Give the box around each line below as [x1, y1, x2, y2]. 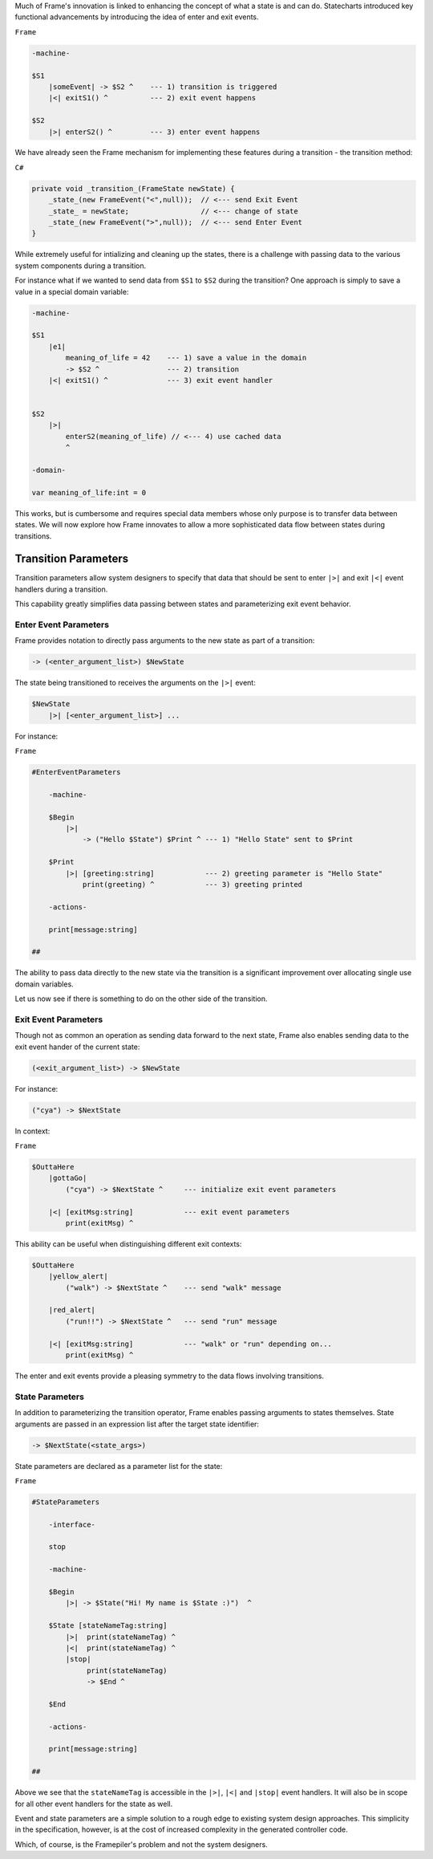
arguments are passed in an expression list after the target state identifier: [14, 1419, 260, 1429]
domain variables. [14, 979, 74, 989]
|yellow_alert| [48, 1272, 108, 1281]
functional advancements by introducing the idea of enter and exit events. [14, 12, 260, 22]
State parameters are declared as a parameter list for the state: [14, 1461, 223, 1471]
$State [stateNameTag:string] [48, 1621, 168, 1630]
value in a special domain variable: [14, 287, 129, 296]
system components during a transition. [14, 261, 147, 271]
